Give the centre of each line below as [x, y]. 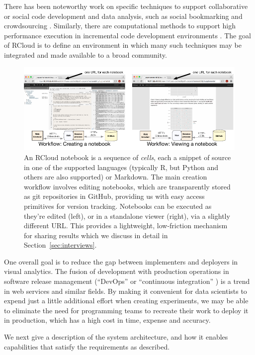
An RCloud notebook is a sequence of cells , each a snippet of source [127, 157]
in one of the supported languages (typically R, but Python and [121, 167]
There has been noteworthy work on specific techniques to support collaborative [126, 6]
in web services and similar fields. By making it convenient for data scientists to [126, 291]
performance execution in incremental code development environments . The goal [127, 35]
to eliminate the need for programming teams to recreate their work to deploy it [126, 310]
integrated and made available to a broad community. [85, 54]
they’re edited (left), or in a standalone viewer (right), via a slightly [127, 216]
